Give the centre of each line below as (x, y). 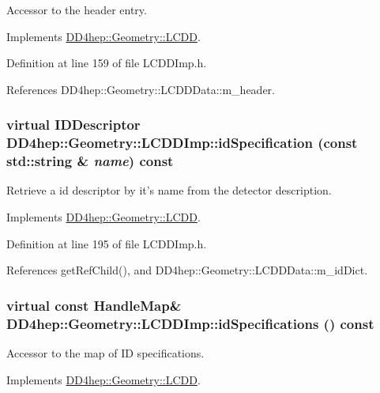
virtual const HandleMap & (94, 305)
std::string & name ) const (90, 161)
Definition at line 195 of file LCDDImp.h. (107, 243)
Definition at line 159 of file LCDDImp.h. (107, 63)
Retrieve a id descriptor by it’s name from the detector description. (169, 190)
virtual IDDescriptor (73, 125)
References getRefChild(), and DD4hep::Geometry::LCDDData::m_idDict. (187, 270)
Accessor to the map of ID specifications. (105, 352)
